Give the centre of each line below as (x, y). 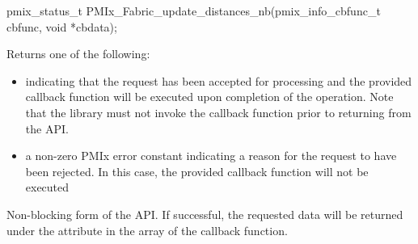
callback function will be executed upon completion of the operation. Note (209, 97)
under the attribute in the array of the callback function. (147, 230)
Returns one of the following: (78, 54)
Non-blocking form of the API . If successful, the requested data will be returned (205, 214)
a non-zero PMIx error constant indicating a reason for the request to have (211, 156)
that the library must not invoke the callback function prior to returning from (218, 112)
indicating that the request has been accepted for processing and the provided (219, 80)
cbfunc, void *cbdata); (62, 26)
